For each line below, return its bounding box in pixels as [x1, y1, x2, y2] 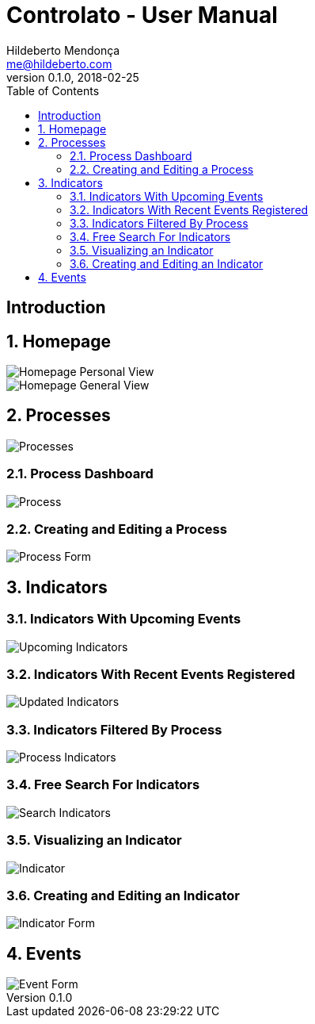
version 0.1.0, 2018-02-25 [6, 70, 139, 84]
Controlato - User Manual [6, 2, 278, 29]
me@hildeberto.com [6, 56, 112, 71]
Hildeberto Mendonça [6, 43, 120, 57]
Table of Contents [6, 83, 100, 98]
